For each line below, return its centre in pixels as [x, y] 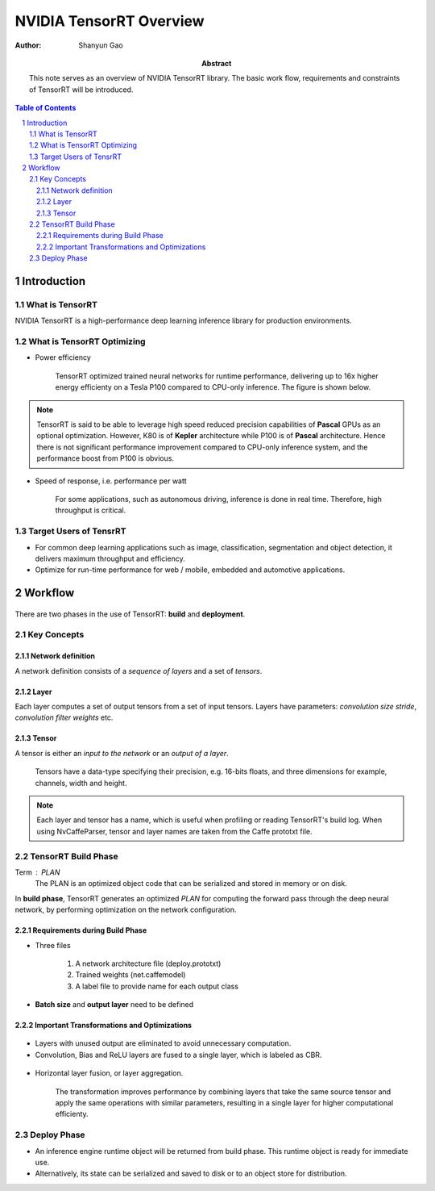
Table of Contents [46, 108]
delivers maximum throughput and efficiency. [110, 558]
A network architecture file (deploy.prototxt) [148, 963]
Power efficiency [63, 357]
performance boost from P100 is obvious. [106, 458]
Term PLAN [37, 872]
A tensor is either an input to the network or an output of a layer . [122, 753]
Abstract [217, 63]
